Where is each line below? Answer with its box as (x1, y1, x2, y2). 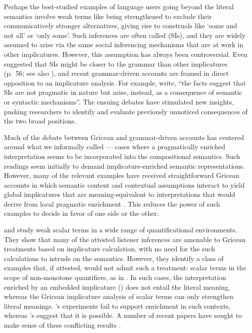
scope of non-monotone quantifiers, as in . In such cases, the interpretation (4, 272, 226, 282)
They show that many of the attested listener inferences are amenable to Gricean (4, 234, 246, 244)
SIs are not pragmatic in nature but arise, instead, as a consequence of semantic (4, 87, 242, 97)
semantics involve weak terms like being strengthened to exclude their (4, 11, 212, 21)
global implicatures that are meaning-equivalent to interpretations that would (4, 189, 235, 199)
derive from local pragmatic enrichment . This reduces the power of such (4, 198, 220, 209)
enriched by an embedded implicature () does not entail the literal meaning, (4, 281, 230, 292)
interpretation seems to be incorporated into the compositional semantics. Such (4, 151, 240, 161)
